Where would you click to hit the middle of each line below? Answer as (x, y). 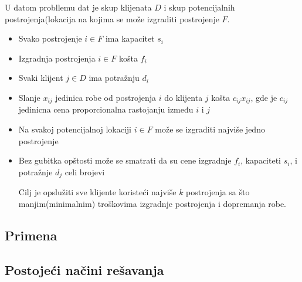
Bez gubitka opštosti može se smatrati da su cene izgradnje (125, 160)
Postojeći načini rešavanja (84, 269)
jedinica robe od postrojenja (106, 97)
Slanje (29, 97)
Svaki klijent (41, 78)
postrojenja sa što (218, 192)
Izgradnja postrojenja (57, 58)
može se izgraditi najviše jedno (210, 129)
